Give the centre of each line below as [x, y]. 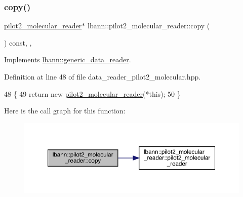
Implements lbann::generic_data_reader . [68, 60]
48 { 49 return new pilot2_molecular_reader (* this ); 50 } [92, 93]
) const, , [18, 42]
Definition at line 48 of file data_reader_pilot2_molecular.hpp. [103, 76]
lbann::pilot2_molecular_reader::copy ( [149, 26]
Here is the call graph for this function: [65, 111]
